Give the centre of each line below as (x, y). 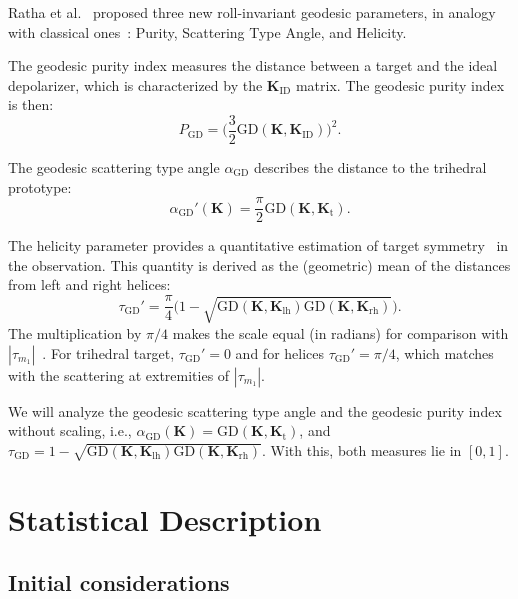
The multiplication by (75, 332)
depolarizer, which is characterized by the (135, 84)
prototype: (40, 186)
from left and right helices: (89, 284)
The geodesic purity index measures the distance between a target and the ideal (253, 65)
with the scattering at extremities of (119, 374)
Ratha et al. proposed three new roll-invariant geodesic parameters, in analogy (252, 12)
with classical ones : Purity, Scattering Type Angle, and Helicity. (207, 31)
